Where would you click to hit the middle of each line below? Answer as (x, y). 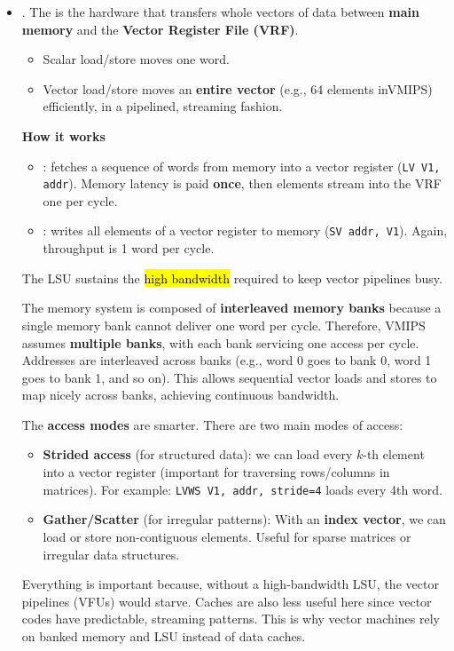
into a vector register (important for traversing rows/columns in (216, 472)
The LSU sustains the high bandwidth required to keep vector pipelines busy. (232, 278)
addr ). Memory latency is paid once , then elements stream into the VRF (242, 183)
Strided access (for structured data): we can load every (198, 454)
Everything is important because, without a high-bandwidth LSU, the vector (230, 584)
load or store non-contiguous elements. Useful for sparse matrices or (227, 536)
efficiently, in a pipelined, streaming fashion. (163, 106)
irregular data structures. (111, 554)
